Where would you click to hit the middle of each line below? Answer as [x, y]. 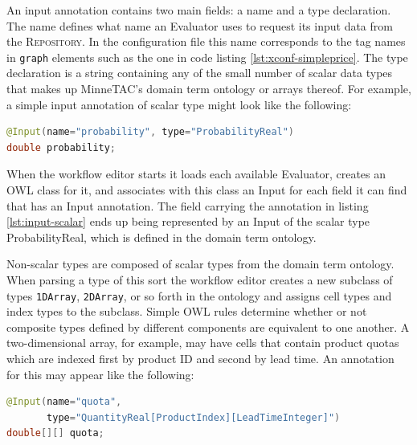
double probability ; [61, 147]
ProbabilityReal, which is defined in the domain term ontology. [161, 237]
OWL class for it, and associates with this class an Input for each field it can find [207, 190]
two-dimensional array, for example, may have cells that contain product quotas [203, 343]
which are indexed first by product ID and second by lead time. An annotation [200, 358]
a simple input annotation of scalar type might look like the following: [179, 104]
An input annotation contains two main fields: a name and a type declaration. [199, 10]
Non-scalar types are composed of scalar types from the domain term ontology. [200, 264]
